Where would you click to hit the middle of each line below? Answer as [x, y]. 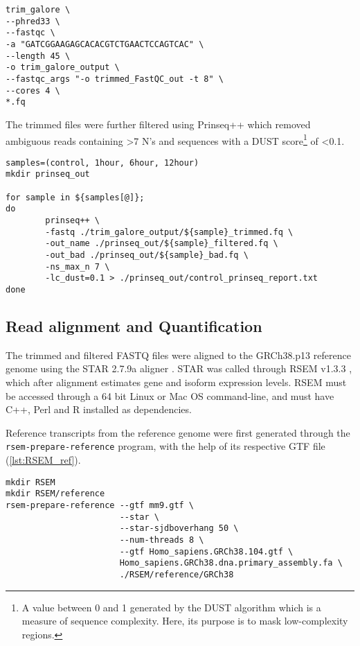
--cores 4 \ [33, 90]
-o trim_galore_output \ [63, 68]
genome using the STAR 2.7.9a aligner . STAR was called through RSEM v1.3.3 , [179, 368]
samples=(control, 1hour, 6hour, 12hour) [102, 163]
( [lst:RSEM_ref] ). [43, 460]
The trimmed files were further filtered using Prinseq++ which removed [158, 124]
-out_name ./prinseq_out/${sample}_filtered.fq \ [162, 244]
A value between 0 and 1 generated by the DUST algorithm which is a [171, 607]
